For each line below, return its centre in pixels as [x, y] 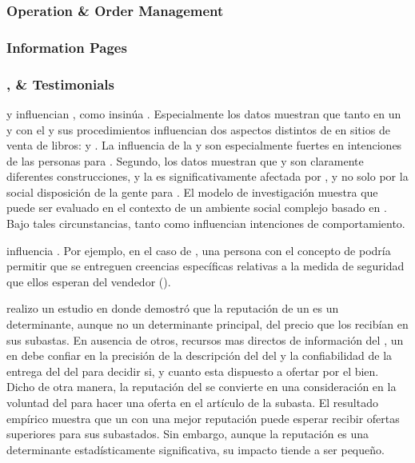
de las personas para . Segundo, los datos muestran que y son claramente [185, 160]
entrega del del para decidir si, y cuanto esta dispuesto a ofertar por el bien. [193, 371]
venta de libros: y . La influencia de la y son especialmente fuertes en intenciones [204, 145]
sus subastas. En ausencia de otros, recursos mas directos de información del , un [205, 339]
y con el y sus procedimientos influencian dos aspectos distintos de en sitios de [198, 129]
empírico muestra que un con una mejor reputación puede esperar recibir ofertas [203, 418]
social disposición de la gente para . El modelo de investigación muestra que [192, 192]
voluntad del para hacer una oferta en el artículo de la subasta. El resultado [192, 402]
